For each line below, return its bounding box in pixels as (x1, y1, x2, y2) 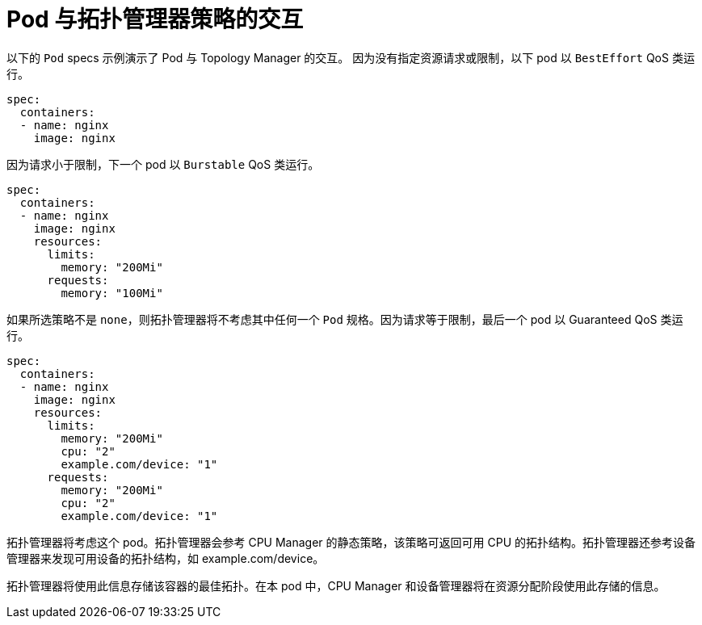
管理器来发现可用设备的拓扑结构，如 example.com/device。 (6, 551, 325, 565)
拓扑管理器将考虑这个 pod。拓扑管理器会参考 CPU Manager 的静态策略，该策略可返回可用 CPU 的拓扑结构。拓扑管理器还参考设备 (6, 535, 696, 549)
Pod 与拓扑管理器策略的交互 (6, 6, 304, 33)
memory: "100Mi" (61, 286, 163, 300)
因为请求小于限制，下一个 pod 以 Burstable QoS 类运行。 (6, 157, 320, 171)
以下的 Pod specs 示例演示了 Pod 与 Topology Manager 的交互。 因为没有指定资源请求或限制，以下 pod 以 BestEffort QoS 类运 (6, 50, 695, 65)
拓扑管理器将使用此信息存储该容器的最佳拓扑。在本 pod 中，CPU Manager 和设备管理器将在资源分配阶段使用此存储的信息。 (6, 578, 666, 593)
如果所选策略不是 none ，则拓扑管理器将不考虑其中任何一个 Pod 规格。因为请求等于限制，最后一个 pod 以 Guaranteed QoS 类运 (6, 312, 683, 326)
